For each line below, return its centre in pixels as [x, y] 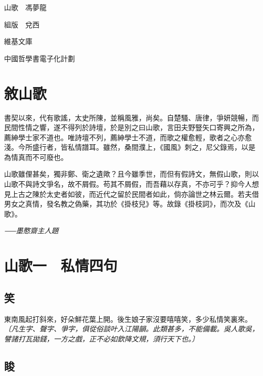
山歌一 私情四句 [61, 265]
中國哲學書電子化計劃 [39, 58]
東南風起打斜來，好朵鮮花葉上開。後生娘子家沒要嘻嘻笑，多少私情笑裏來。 [128, 319]
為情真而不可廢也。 [36, 157]
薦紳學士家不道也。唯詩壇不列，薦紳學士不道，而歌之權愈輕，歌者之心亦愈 [128, 137]
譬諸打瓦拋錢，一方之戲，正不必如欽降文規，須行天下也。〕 [101, 338]
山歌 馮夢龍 [25, 7]
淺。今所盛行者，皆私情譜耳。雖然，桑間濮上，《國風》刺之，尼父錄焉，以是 [130, 147]
